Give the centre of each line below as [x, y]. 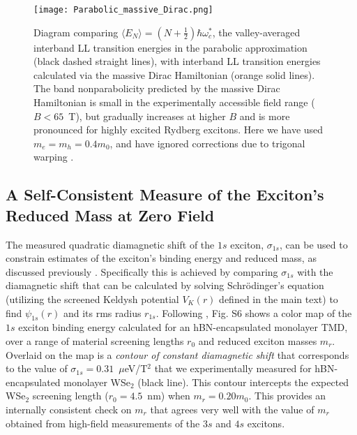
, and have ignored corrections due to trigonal [207, 143]
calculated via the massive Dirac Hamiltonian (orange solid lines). [174, 74]
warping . [54, 157]
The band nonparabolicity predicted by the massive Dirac [157, 88]
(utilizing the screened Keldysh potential [92, 298]
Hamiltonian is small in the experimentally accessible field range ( [174, 102]
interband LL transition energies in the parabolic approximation [170, 47]
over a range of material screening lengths [95, 340]
